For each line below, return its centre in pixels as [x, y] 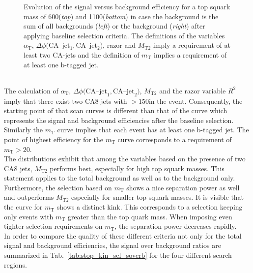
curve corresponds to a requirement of [175, 139]
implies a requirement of [190, 54]
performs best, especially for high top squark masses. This [137, 168]
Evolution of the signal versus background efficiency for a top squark [127, 6]
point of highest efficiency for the [54, 139]
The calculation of [31, 90]
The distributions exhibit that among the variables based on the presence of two [125, 159]
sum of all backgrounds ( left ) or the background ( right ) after [114, 26]
